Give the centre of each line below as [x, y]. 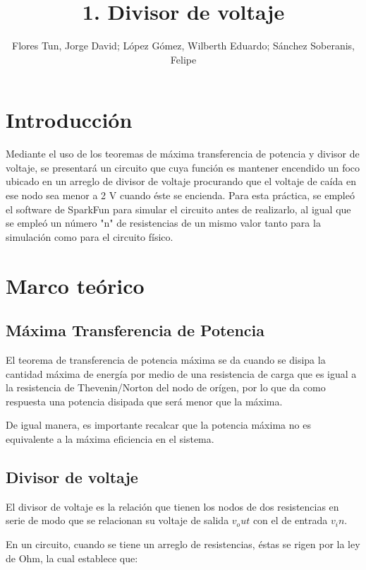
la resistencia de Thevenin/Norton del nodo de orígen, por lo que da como [166, 387]
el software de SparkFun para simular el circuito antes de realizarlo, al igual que [178, 209]
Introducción [69, 120]
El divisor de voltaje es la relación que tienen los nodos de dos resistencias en [172, 506]
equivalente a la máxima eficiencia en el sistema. [110, 438]
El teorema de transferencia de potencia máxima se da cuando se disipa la [166, 359]
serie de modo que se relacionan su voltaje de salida [117, 520]
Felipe [183, 59]
